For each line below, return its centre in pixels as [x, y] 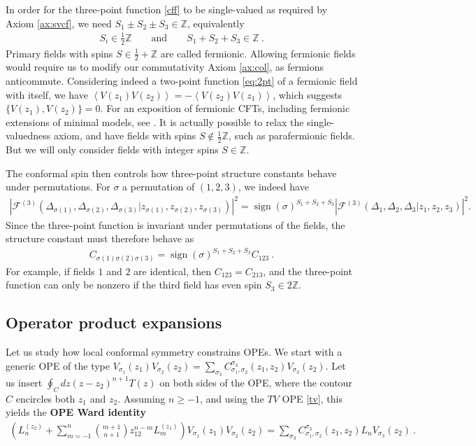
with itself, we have [47, 94]
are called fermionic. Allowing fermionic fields [258, 53]
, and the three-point [308, 271]
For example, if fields [50, 271]
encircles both [45, 398]
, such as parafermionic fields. [291, 135]
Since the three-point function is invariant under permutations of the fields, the [175, 224]
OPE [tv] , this [312, 398]
